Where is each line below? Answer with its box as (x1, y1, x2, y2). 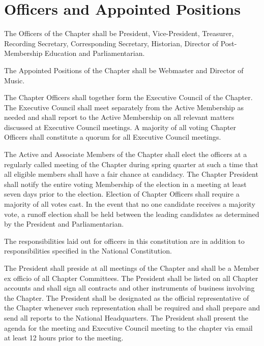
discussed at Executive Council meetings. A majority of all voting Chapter (4, 121, 236, 132)
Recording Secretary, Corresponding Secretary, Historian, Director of (4, 38, 218, 48)
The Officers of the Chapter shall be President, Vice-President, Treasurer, (4, 28, 234, 39)
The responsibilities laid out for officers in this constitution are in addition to (4, 235, 245, 246)
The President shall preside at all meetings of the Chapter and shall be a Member (4, 263, 259, 273)
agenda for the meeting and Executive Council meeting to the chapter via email (4, 322, 253, 333)
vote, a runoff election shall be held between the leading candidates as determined (4, 208, 259, 219)
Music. (4, 75, 25, 85)
